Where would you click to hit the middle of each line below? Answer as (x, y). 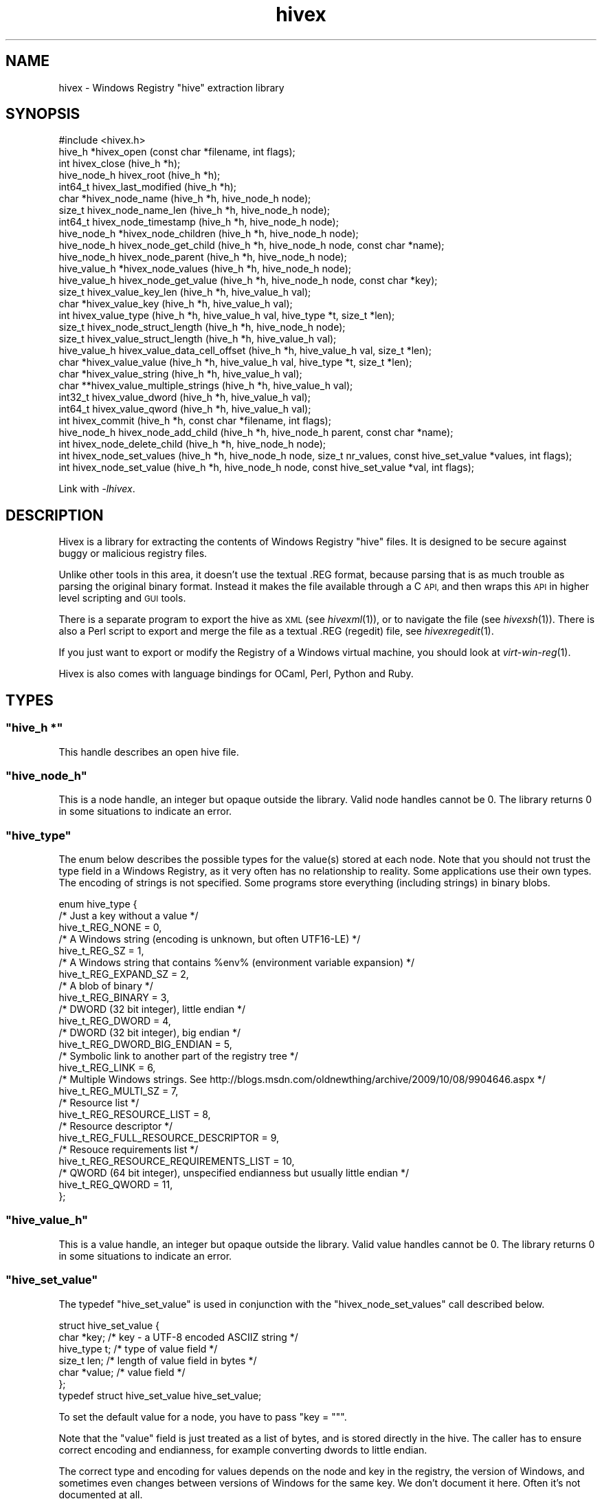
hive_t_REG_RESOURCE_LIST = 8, (135, 1114)
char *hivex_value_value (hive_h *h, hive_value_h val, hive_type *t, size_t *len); (235, 362)
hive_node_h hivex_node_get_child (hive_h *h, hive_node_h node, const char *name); (252, 245)
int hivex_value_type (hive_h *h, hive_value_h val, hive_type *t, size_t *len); (227, 316)
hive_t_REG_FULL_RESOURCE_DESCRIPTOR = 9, (169, 1138)
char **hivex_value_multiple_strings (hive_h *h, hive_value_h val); (206, 386)
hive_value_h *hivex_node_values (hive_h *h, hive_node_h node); (205, 269)
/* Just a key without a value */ (129, 916)
